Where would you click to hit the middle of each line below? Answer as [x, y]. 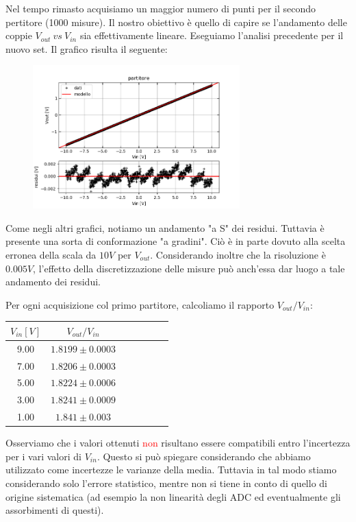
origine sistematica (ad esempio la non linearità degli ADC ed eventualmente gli [173, 496]
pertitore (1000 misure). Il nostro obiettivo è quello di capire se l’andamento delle [176, 22]
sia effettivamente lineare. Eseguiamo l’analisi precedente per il [212, 35]
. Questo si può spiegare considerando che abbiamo [204, 456]
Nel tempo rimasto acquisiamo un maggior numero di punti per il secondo [161, 8]
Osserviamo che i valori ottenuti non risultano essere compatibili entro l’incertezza [178, 443]
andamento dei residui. [53, 282]
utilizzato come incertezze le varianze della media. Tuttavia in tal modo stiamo [171, 470]
